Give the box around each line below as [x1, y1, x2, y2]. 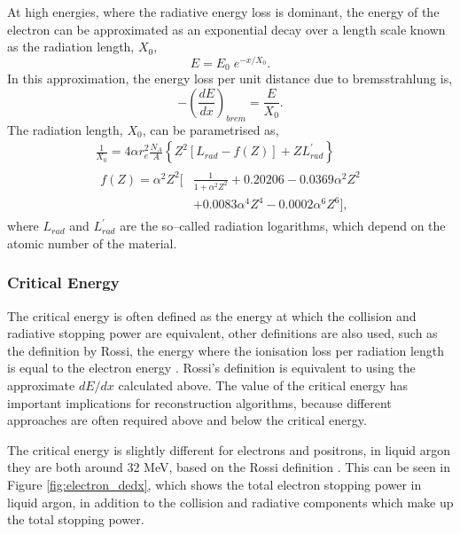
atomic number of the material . [7, 233, 177, 252]
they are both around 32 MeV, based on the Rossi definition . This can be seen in [7, 458, 451, 476]
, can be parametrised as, [142, 120, 279, 138]
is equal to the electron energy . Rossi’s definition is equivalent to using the [7, 358, 416, 377]
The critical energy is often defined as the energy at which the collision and [7, 306, 417, 325]
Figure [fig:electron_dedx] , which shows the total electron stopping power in [7, 475, 422, 494]
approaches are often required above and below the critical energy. [7, 411, 367, 429]
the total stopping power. [7, 510, 144, 529]
